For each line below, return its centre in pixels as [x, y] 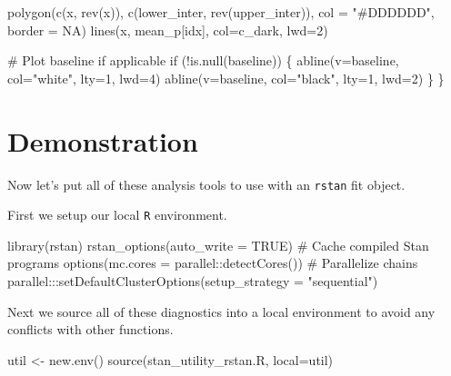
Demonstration [103, 140]
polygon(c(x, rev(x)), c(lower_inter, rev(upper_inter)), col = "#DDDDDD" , [221, 12]
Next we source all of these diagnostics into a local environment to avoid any [221, 311]
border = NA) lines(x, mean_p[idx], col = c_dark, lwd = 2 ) [168, 30]
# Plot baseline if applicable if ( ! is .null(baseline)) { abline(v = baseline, [203, 60]
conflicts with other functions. [90, 329]
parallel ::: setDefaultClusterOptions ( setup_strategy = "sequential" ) [193, 281]
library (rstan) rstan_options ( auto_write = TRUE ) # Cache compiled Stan [218, 245]
